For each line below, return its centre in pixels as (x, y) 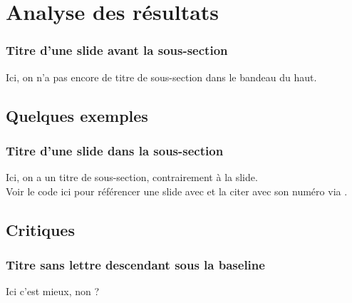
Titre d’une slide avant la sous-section (117, 50)
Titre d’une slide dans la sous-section (115, 150)
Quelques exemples (77, 115)
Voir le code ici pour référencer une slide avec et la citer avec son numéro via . (177, 191)
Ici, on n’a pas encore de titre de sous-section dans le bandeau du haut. (161, 77)
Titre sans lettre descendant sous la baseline (135, 265)
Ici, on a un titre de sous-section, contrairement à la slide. (132, 177)
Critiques (40, 229)
